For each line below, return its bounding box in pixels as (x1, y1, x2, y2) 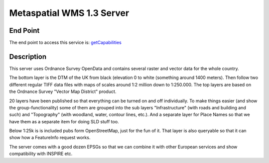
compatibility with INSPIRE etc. (9, 151, 73, 157)
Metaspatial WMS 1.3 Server (9, 7, 130, 18)
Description (9, 52, 47, 61)
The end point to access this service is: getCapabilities (9, 40, 122, 46)
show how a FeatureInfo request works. (9, 135, 91, 141)
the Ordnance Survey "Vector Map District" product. (9, 88, 117, 94)
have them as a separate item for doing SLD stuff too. (9, 118, 119, 124)
